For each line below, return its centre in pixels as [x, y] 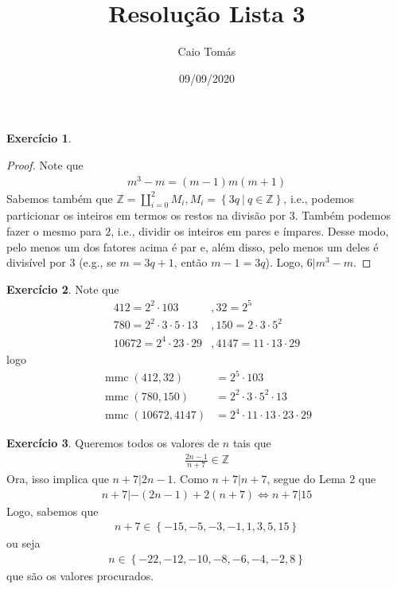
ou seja [23, 543]
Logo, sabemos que [53, 511]
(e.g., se [97, 262]
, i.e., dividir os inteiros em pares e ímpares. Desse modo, [250, 231]
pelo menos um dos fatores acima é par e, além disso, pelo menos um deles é [193, 246]
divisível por [36, 262]
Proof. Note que [45, 164]
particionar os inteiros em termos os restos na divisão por [146, 215]
